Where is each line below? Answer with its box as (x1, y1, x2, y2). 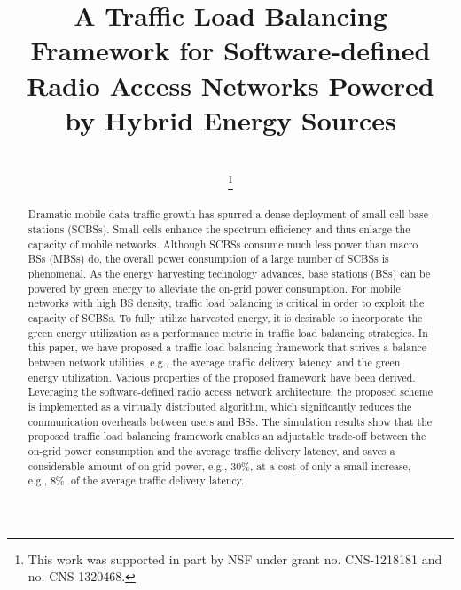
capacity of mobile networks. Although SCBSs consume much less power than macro (27, 236, 418, 251)
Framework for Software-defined (30, 32, 431, 68)
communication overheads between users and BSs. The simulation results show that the (27, 413, 433, 429)
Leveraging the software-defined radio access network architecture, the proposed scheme (27, 384, 433, 399)
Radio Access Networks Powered (27, 67, 434, 103)
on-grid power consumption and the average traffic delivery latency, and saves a (27, 443, 395, 458)
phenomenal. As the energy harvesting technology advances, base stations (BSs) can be (27, 266, 431, 281)
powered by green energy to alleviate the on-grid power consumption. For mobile (27, 280, 401, 295)
